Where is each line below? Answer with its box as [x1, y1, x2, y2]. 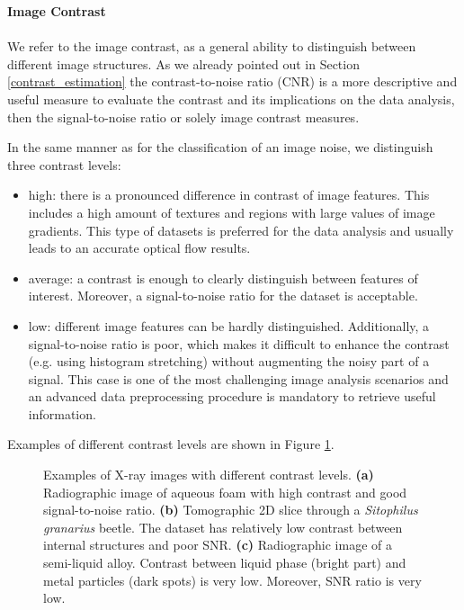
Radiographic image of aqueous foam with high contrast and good [43, 482, 407, 501]
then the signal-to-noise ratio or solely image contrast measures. [7, 107, 360, 126]
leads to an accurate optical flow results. [28, 238, 251, 257]
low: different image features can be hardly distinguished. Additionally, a [28, 316, 430, 335]
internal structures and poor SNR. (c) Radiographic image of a [43, 535, 392, 554]
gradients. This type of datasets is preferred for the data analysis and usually [28, 220, 454, 239]
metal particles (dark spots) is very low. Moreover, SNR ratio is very [43, 570, 422, 589]
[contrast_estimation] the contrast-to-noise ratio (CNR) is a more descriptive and [7, 72, 458, 91]
